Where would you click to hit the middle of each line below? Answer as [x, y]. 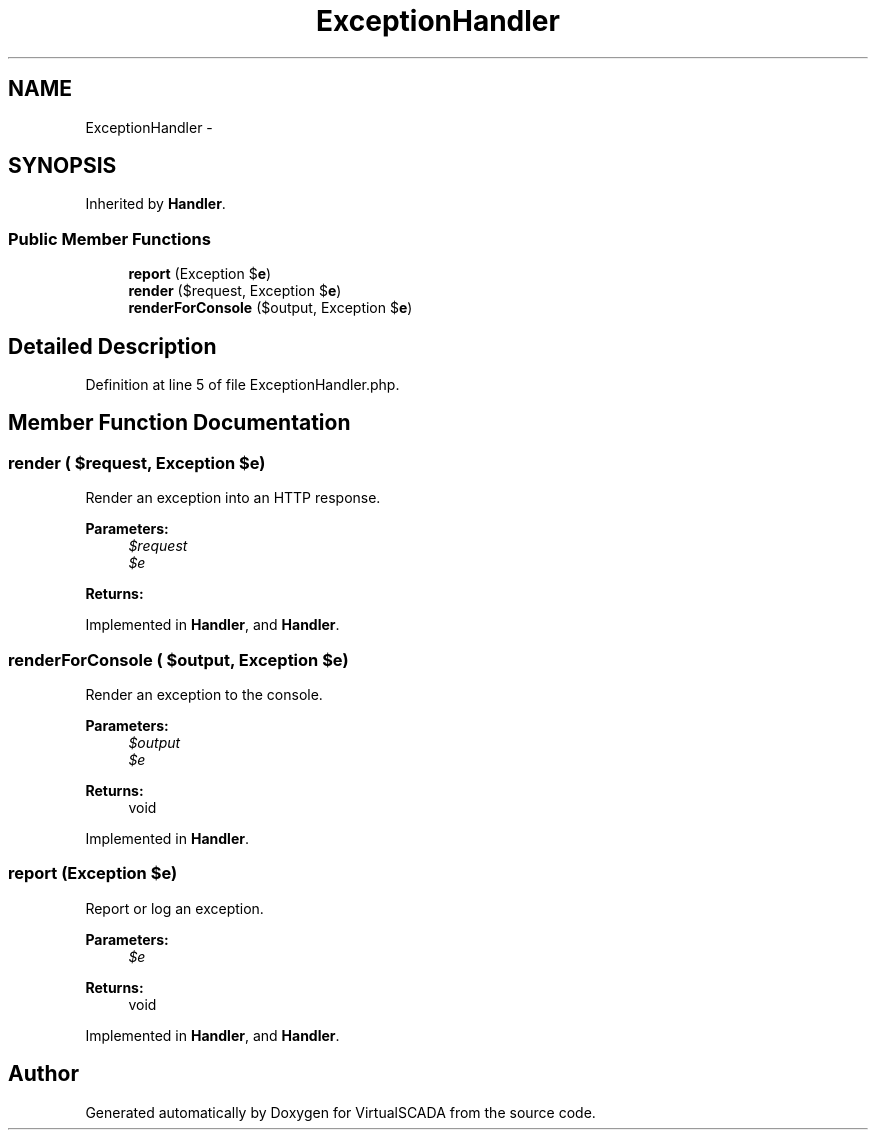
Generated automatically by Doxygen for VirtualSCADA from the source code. [340, 1112]
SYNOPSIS [62, 166]
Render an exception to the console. [204, 694]
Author [43, 1074]
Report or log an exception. [174, 908]
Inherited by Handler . [155, 204]
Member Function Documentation [179, 423]
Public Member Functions [109, 238]
